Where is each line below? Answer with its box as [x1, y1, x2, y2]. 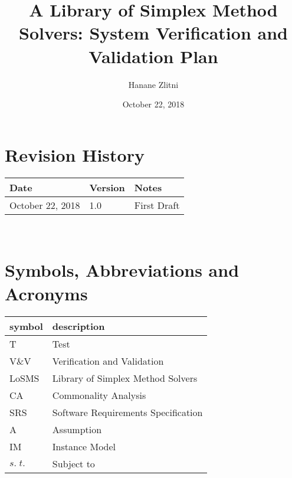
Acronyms [5, 281, 88, 305]
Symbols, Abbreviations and [5, 258, 239, 282]
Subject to [52, 456, 95, 470]
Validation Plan [88, 44, 218, 68]
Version [89, 180, 125, 194]
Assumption [52, 422, 102, 436]
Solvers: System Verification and [19, 21, 288, 45]
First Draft [134, 198, 180, 212]
